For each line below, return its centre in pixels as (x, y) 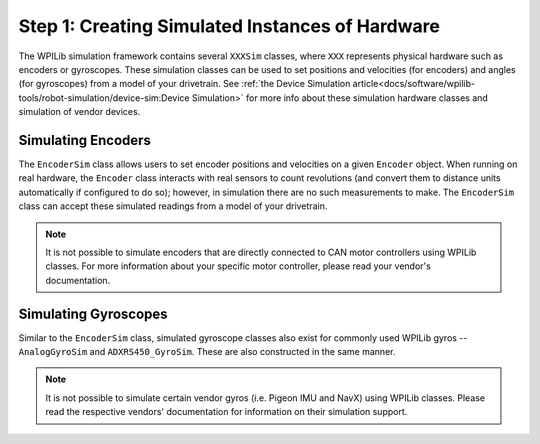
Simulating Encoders (85, 140)
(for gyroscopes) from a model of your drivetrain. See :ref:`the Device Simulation (184, 84)
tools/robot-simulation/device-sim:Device (104, 97)
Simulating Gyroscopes (93, 313)
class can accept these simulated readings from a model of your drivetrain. (173, 206)
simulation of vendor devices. (79, 112)
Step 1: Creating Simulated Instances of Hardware (229, 26)
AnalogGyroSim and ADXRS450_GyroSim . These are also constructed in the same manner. (207, 352)
